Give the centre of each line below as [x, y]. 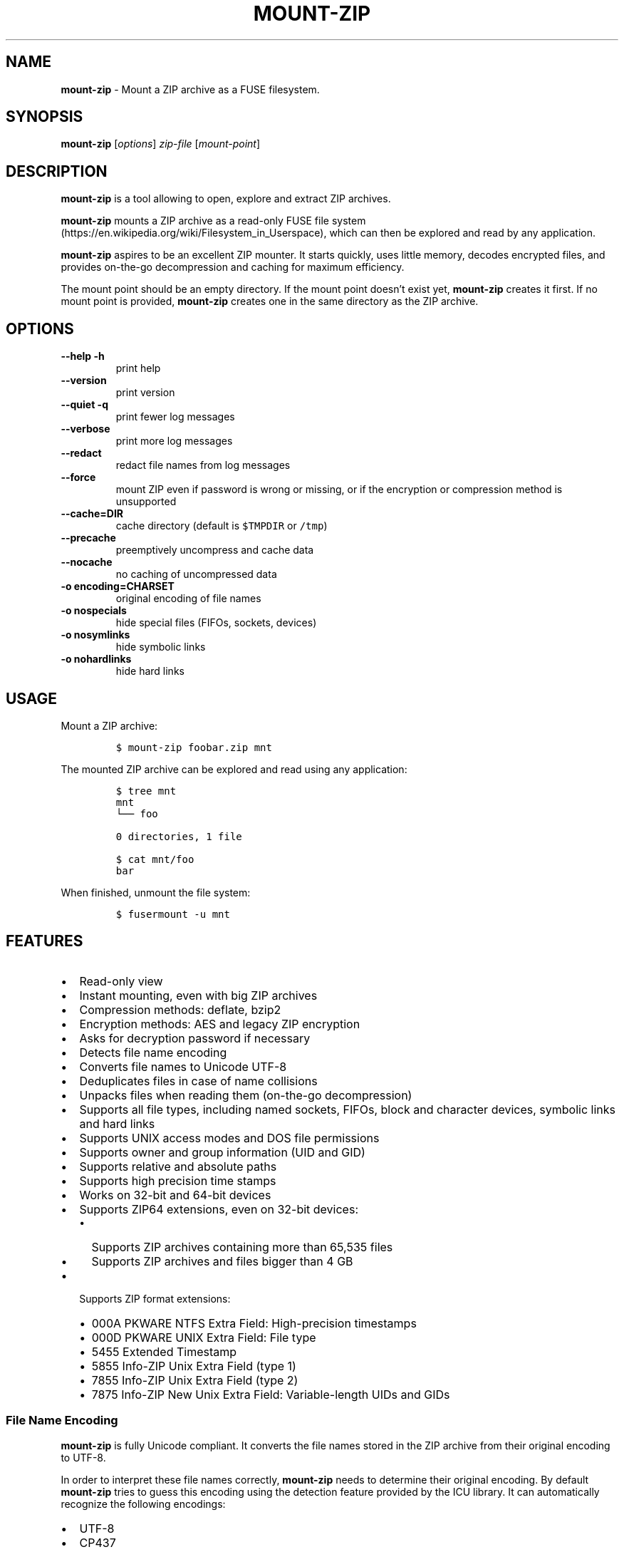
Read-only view [121, 981]
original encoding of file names [188, 599]
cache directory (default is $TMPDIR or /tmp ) [222, 526]
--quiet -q [84, 405]
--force [78, 477]
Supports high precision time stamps [178, 1180]
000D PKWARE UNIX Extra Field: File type [204, 1337]
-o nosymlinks [95, 635]
